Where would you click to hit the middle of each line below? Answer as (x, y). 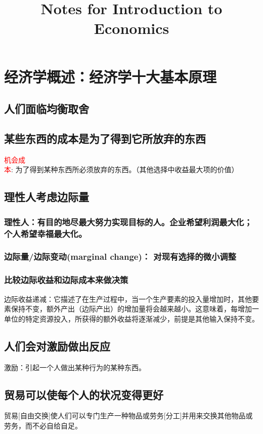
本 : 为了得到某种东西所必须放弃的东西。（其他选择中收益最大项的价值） (121, 169)
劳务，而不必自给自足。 (43, 425)
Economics (131, 28)
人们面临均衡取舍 (47, 109)
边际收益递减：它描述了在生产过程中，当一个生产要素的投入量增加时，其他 (128, 299)
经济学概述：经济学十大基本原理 (111, 76)
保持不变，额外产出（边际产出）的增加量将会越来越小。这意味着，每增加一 (135, 309)
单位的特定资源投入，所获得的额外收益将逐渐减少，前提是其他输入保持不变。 (131, 318)
